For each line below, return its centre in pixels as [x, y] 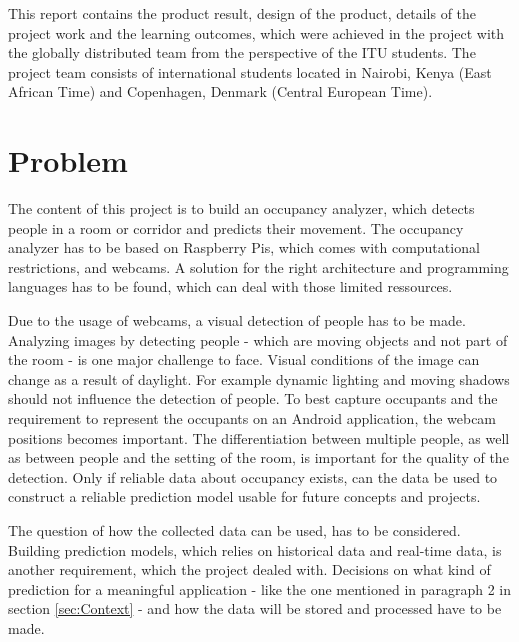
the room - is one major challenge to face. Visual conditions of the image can [244, 359]
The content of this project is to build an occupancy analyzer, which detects [241, 208]
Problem [68, 160]
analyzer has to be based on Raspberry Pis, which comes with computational [244, 247]
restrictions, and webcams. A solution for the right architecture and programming [258, 266]
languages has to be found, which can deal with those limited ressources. [230, 286]
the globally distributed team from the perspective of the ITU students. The [242, 52]
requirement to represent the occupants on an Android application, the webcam [252, 418]
